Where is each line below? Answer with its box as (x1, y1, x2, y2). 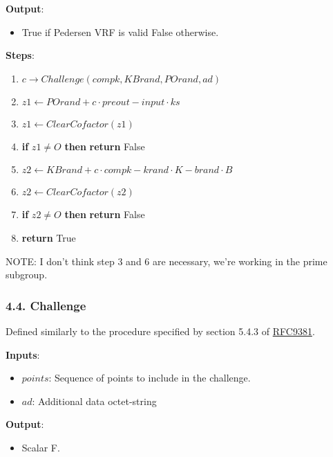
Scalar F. (21, 440, 60, 454)
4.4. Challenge (6, 296, 86, 314)
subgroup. (6, 267, 48, 282)
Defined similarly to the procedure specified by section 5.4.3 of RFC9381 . (6, 323, 315, 338)
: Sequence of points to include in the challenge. (48, 370, 251, 385)
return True (21, 230, 76, 244)
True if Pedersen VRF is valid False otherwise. (21, 24, 219, 39)
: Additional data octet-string (32, 393, 157, 408)
